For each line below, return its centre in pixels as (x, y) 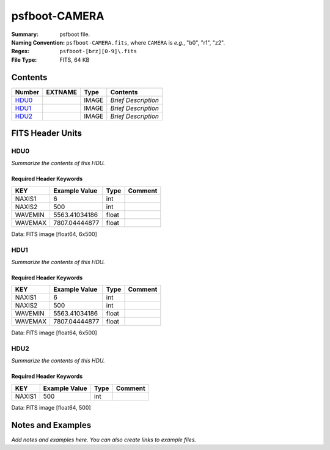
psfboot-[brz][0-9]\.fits (98, 51)
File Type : (24, 60)
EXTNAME (62, 92)
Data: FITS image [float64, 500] (51, 407)
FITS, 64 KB (75, 60)
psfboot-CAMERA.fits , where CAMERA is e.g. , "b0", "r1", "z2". (146, 42)
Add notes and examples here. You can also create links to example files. (104, 440)
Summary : (25, 34)
